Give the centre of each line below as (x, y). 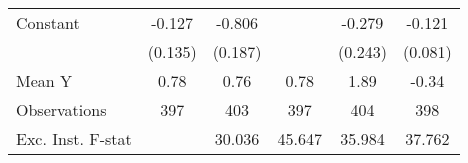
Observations (61, 109)
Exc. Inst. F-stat (74, 138)
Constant (48, 22)
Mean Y (44, 80)
